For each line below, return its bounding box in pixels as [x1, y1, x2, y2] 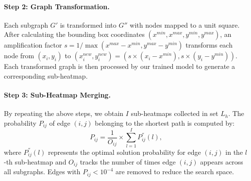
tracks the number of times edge [80, 157, 176, 166]
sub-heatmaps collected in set [131, 108, 218, 118]
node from [4, 50, 34, 61]
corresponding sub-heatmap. [4, 70, 88, 81]
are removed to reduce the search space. [116, 166, 234, 177]
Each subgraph [4, 19, 48, 30]
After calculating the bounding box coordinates [4, 29, 145, 39]
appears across [200, 157, 243, 166]
